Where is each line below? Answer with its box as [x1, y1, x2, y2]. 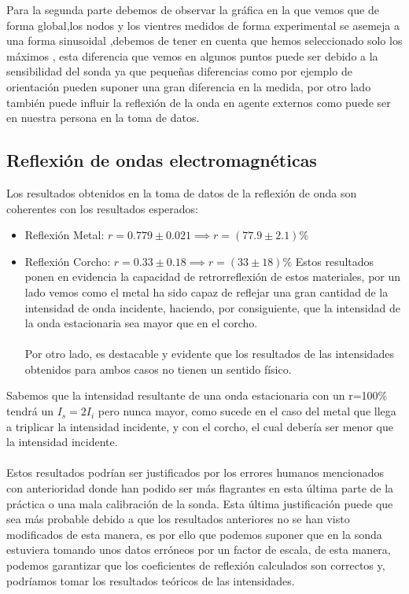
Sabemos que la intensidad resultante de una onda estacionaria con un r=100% [6, 387, 388, 404]
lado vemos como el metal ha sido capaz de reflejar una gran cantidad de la [24, 283, 389, 300]
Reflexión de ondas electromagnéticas [6, 148, 317, 172]
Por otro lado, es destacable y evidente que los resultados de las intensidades [24, 345, 394, 362]
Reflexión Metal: [24, 227, 105, 243]
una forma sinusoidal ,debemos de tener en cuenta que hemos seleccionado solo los [6, 32, 403, 49]
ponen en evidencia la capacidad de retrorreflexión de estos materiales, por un [24, 268, 401, 285]
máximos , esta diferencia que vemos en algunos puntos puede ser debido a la [6, 47, 378, 64]
